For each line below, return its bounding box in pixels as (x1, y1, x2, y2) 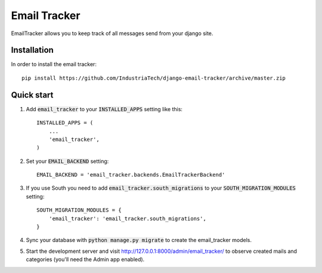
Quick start (11, 90, 54, 100)
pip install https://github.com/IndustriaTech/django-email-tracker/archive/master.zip (21, 74, 286, 81)
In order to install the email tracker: (11, 61, 97, 68)
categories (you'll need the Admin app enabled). (26, 256, 145, 263)
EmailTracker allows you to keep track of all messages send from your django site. (11, 30, 213, 37)
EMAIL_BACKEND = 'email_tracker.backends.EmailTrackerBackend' (36, 171, 225, 178)
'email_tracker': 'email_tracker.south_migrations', (48, 215, 207, 222)
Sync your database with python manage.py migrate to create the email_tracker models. (26, 237, 252, 244)
